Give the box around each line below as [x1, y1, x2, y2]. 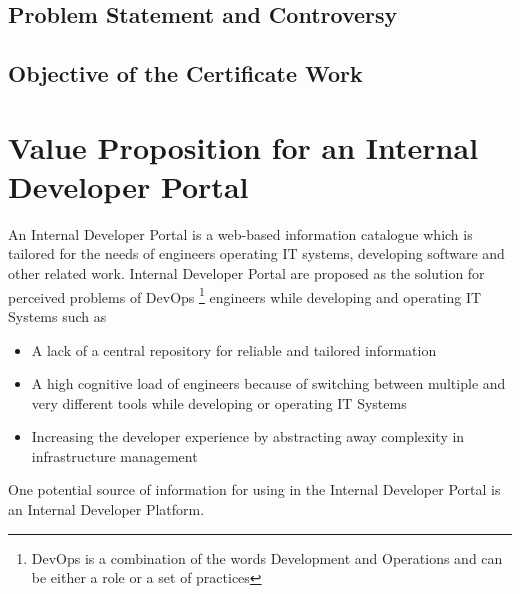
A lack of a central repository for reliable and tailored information [31, 339, 437, 360]
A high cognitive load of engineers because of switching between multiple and [31, 373, 506, 394]
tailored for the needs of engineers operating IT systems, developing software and [8, 243, 505, 264]
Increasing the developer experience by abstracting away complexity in [31, 426, 465, 447]
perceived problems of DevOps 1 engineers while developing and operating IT [8, 283, 482, 307]
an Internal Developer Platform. [8, 499, 205, 520]
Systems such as [8, 305, 107, 326]
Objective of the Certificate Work [8, 58, 363, 89]
